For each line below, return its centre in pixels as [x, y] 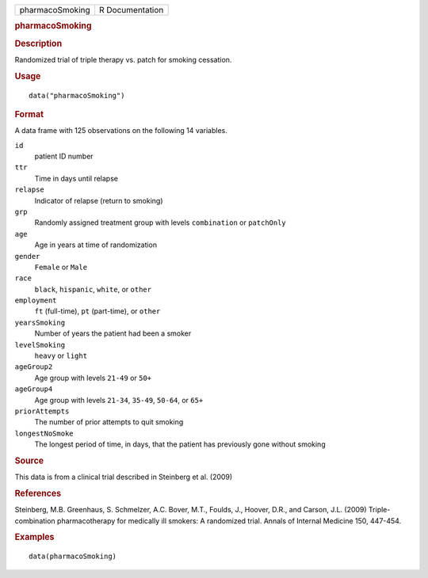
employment [36, 300]
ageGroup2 [34, 367]
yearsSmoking [40, 322]
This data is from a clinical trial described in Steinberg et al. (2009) [124, 477]
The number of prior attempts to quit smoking [109, 422]
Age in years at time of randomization [96, 245]
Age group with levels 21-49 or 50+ [93, 378]
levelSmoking [40, 345]
